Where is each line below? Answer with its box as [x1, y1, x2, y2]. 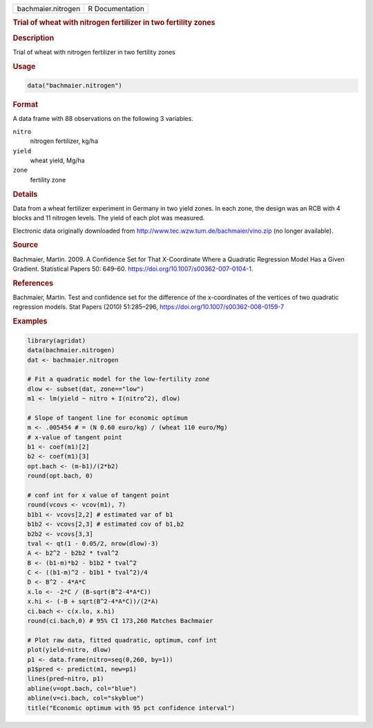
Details [12, 189, 38, 199]
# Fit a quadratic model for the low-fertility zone [27, 375, 210, 383]
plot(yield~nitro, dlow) [27, 646, 112, 654]
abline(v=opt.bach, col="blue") [27, 684, 137, 692]
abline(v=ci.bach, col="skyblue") [27, 694, 144, 702]
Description [12, 33, 55, 43]
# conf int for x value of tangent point [27, 491, 170, 499]
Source [12, 240, 39, 250]
